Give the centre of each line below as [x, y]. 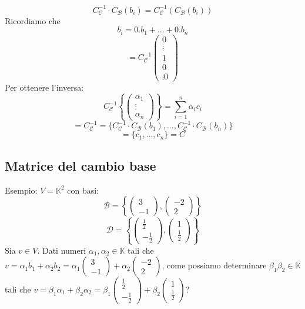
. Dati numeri [62, 250]
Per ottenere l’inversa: [44, 87]
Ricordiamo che [33, 20]
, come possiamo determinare [214, 265]
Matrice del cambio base [81, 165]
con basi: [83, 190]
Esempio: [21, 190]
